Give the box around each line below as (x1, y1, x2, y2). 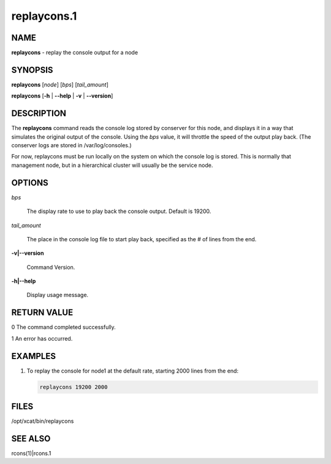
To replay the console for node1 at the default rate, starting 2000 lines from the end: (26, 367, 239, 374)
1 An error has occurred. (11, 334, 73, 342)
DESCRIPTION (11, 108, 67, 119)
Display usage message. (26, 292, 89, 299)
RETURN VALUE (11, 307, 74, 318)
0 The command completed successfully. (11, 323, 116, 331)
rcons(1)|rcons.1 (11, 450, 51, 457)
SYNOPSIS (11, 64, 53, 75)
